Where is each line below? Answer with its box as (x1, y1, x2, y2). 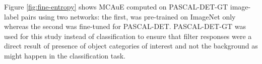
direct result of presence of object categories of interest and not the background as (4, 40, 258, 51)
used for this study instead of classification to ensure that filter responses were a (4, 30, 252, 41)
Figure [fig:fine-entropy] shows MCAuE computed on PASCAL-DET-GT (4, 1, 228, 11)
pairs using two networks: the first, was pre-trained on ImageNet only (21, 11, 236, 21)
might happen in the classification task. (4, 50, 125, 60)
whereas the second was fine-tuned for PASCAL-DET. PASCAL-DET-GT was (4, 21, 246, 31)
